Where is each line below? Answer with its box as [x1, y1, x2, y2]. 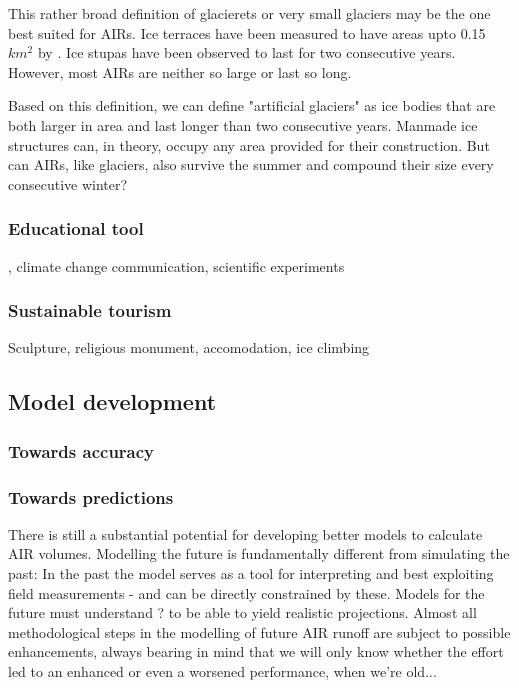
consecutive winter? [8, 173, 128, 194]
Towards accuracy [8, 438, 155, 463]
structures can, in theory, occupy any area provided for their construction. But [8, 134, 490, 155]
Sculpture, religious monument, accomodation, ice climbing [8, 337, 370, 358]
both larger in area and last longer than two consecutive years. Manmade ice [8, 114, 478, 135]
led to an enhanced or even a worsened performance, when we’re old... [8, 660, 437, 681]
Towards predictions [8, 484, 174, 509]
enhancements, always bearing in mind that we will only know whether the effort [8, 641, 504, 662]
